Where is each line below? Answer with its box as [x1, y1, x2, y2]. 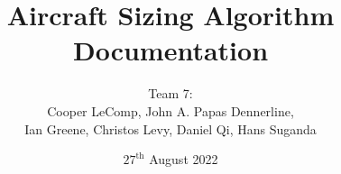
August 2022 [149, 150, 218, 169]
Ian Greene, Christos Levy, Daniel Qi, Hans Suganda [24, 119, 317, 138]
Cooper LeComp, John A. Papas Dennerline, [47, 101, 294, 120]
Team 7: [148, 84, 193, 103]
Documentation [72, 32, 269, 69]
